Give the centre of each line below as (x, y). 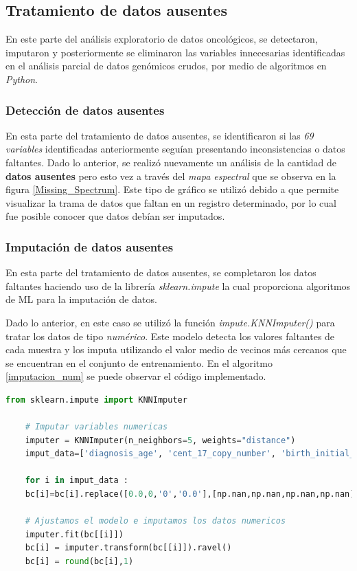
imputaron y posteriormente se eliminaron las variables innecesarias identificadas (175, 52)
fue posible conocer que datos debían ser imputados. (115, 216)
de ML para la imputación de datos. (81, 299)
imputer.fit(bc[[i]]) (74, 534)
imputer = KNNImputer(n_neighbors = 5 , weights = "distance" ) (160, 440)
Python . (22, 79)
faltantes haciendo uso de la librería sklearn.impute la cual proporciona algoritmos (178, 285)
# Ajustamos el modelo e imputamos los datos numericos (156, 521)
